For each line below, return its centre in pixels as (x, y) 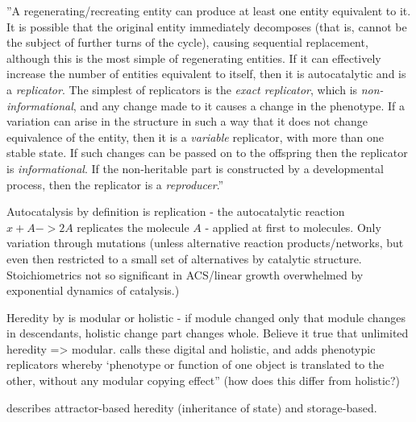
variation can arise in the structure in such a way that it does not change (187, 121)
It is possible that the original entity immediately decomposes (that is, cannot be (207, 26)
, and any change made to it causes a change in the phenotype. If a (239, 105)
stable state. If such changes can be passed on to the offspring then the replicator (207, 153)
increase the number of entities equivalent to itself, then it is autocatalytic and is (206, 74)
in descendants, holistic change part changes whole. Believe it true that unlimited (208, 333)
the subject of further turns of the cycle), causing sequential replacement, (187, 42)
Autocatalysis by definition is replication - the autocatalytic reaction (176, 211)
